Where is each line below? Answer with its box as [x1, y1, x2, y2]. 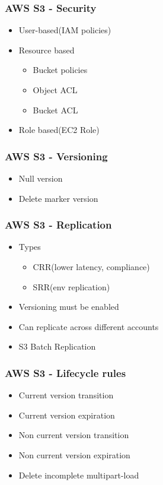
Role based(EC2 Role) [18, 123, 100, 136]
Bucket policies [33, 64, 88, 76]
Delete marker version [18, 192, 98, 204]
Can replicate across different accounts [18, 320, 159, 332]
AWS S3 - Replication [5, 217, 112, 232]
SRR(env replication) [33, 280, 110, 293]
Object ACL [33, 84, 78, 96]
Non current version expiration [18, 448, 130, 461]
